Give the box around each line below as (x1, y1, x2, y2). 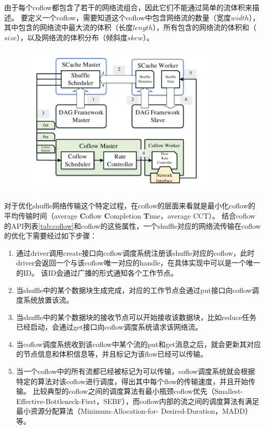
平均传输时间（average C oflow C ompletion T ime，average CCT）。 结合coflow (4, 210, 255, 221)
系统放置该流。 (23, 294, 74, 305)
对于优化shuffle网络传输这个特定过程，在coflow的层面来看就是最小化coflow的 (4, 200, 255, 211)
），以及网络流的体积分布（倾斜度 (16, 32, 128, 42)
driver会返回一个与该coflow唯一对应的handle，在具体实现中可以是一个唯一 (16, 257, 260, 268)
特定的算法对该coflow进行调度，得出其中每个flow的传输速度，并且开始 (16, 376, 249, 386)
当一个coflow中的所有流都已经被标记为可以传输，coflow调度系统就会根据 (16, 366, 255, 377)
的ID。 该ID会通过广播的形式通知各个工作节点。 (16, 267, 178, 278)
